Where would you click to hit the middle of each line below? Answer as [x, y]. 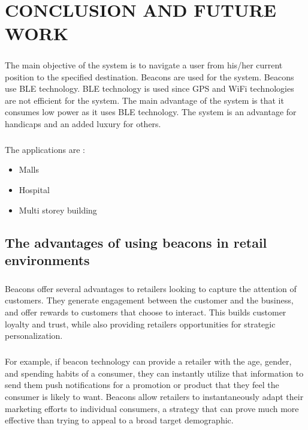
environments [47, 260]
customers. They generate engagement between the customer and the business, [149, 300]
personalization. [34, 336]
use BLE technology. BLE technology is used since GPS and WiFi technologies [150, 88]
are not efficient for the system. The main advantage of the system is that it [144, 100]
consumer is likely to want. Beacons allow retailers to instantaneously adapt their [154, 396]
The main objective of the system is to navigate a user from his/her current [144, 64]
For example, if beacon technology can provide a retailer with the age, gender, [148, 361]
